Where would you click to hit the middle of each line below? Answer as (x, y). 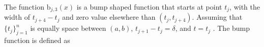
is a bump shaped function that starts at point (149, 7)
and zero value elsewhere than (109, 17)
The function (24, 7)
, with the (245, 7)
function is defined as (37, 40)
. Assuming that (217, 17)
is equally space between (68, 28)
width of (17, 17)
